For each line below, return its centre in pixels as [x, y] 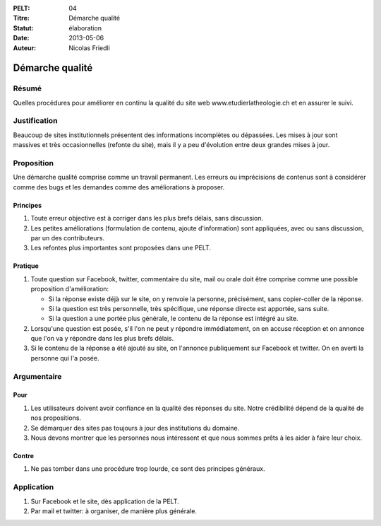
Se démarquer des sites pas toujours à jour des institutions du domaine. [135, 428]
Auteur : [25, 48]
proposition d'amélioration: [70, 289]
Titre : [21, 18]
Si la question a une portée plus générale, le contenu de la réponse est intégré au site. [174, 319]
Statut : [24, 28]
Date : [21, 38]
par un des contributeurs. [68, 238]
